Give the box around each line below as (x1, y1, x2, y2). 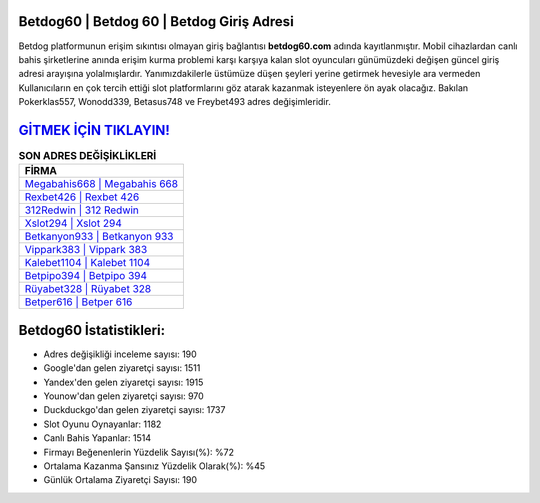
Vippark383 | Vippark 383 (24, 243, 148, 257)
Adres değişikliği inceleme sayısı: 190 (43, 348, 197, 360)
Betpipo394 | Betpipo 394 (24, 269, 148, 283)
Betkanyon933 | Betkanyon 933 (24, 230, 174, 244)
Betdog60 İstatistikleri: (18, 321, 165, 339)
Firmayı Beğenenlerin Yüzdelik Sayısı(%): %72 (43, 446, 235, 458)
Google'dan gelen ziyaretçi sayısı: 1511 (43, 362, 201, 374)
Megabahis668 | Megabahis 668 (24, 177, 179, 191)
